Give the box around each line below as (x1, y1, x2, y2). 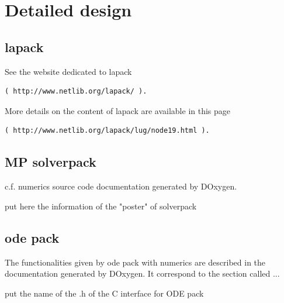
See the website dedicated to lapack (5, 65, 132, 77)
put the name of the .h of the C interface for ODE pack (5, 287, 204, 299)
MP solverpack (5, 153, 96, 171)
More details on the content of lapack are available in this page (5, 104, 231, 116)
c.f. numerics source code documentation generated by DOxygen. (5, 180, 237, 192)
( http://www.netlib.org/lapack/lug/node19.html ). (5, 126, 210, 135)
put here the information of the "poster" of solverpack (5, 199, 197, 212)
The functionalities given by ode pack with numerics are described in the (5, 256, 266, 268)
